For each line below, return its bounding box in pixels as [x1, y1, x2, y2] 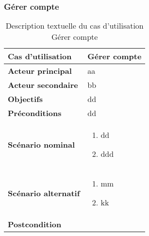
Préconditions [8, 107, 62, 119]
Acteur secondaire [8, 79, 78, 91]
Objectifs [8, 93, 43, 105]
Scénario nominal [8, 138, 75, 150]
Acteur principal [8, 65, 72, 77]
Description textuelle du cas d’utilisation [5, 20, 144, 32]
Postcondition [8, 219, 62, 230]
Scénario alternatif [8, 187, 80, 199]
